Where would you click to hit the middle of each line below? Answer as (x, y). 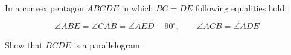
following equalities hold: (241, 8)
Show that (24, 45)
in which (137, 8)
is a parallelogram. (108, 45)
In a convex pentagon (45, 8)
